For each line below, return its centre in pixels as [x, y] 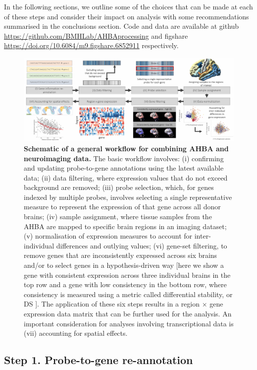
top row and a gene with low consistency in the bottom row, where [125, 284]
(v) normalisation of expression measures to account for [108, 236]
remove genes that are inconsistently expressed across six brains [121, 255]
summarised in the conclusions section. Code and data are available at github [122, 26]
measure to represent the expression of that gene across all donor [122, 207]
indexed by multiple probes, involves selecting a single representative [128, 197]
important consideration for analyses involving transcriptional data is [129, 323]
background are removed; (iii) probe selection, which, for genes [119, 187]
